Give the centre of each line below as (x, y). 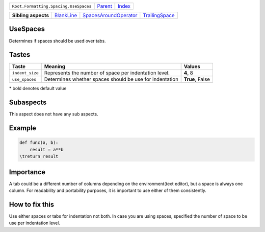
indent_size (25, 73)
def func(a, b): (39, 143)
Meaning (55, 67)
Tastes (20, 55)
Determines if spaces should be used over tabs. (57, 41)
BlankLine (66, 15)
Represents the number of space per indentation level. (107, 73)
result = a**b (47, 150)
